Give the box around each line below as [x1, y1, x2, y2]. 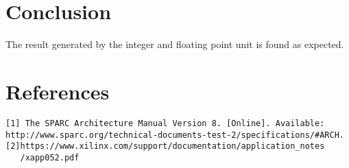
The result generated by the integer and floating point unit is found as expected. [5, 37, 344, 51]
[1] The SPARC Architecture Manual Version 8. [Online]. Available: [5, 118, 325, 128]
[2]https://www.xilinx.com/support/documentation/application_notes [5, 141, 325, 152]
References [5, 77, 110, 105]
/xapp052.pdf [20, 152, 80, 163]
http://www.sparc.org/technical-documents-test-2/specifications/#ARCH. [5, 130, 344, 140]
